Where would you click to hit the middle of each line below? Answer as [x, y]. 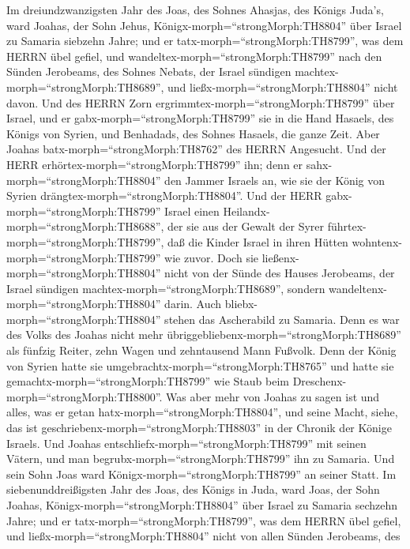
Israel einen [192, 211]
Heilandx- [246, 211]
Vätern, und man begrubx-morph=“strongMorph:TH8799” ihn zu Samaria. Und [201, 459]
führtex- [347, 226]
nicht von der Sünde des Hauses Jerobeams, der [280, 273]
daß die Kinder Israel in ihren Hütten [258, 241]
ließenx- [280, 257]
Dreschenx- [320, 381]
